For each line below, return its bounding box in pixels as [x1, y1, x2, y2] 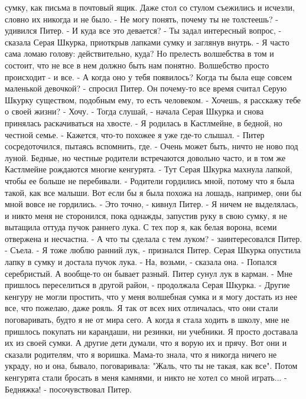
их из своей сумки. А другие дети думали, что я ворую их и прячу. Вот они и [5, 336, 287, 349]
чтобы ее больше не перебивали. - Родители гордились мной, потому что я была [5, 174, 295, 187]
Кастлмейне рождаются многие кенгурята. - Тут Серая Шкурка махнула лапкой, [5, 163, 292, 175]
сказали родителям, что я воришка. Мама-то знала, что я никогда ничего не [5, 348, 277, 360]
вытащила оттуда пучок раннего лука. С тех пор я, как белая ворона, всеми [5, 221, 277, 233]
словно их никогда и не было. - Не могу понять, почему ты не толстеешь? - [5, 12, 278, 25]
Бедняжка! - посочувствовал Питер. [5, 382, 132, 395]
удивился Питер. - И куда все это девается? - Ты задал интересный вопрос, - [5, 24, 282, 37]
